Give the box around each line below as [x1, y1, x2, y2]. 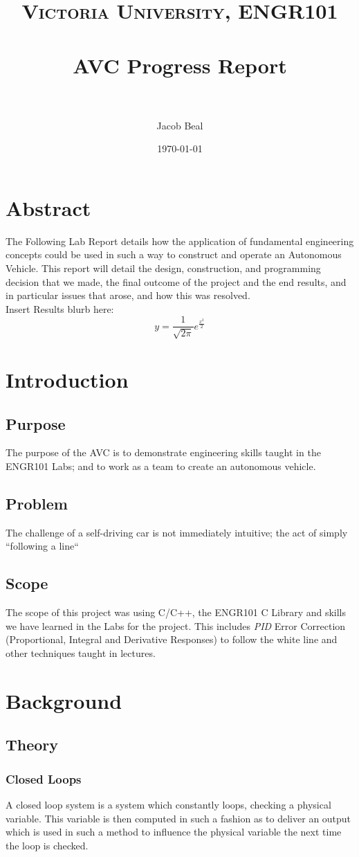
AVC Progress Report [73, 51, 287, 79]
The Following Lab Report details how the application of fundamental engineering [6, 233, 354, 248]
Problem [6, 492, 68, 514]
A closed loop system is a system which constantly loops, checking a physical [6, 797, 331, 811]
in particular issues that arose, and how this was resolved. [6, 288, 250, 303]
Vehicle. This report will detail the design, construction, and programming [6, 261, 321, 275]
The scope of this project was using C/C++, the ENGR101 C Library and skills [6, 605, 347, 620]
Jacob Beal [156, 118, 203, 132]
